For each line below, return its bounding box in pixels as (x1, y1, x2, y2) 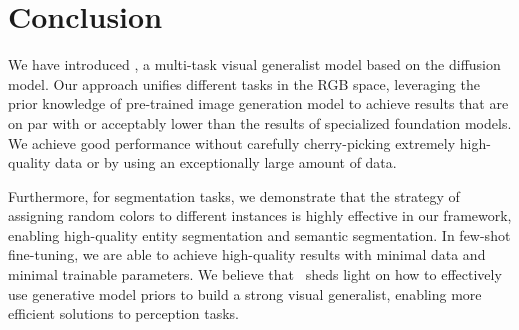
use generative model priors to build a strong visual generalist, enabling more (8, 283, 482, 304)
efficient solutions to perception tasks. (8, 303, 239, 324)
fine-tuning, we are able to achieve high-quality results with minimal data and (8, 244, 486, 265)
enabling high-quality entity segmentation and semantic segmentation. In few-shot (8, 224, 511, 245)
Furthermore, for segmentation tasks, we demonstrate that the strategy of (8, 185, 460, 206)
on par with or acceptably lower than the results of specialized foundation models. (8, 112, 512, 133)
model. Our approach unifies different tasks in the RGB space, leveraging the (8, 73, 480, 94)
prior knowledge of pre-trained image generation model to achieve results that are (8, 93, 509, 114)
